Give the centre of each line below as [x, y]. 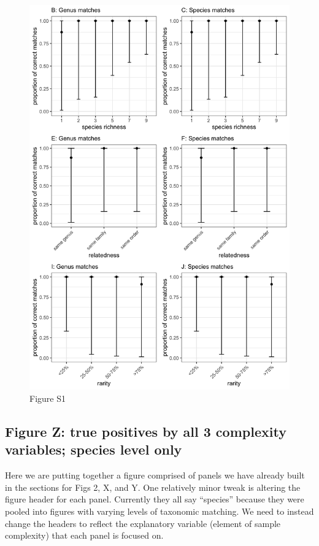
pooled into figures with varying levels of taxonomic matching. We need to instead [159, 511]
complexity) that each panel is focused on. [84, 535]
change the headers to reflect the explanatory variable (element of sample [143, 523]
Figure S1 [48, 398]
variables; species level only [94, 449]
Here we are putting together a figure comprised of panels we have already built [155, 475]
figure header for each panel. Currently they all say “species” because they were [155, 499]
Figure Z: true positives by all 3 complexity [146, 431]
